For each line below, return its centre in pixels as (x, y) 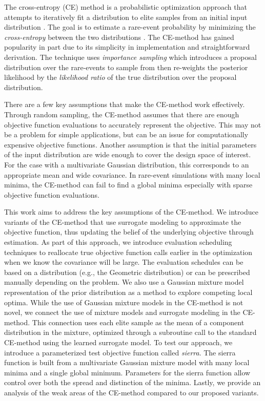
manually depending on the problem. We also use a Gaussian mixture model (124, 282)
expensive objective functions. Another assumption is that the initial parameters (130, 144)
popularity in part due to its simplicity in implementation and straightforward (127, 47)
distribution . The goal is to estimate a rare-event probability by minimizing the (130, 27)
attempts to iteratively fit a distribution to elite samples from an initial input (126, 17)
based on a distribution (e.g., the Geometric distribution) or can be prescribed (127, 272)
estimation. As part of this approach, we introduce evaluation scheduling (118, 242)
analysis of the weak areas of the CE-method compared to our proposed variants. (131, 392)
